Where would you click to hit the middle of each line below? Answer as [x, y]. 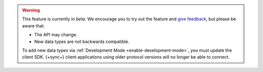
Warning [31, 10]
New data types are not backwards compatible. [82, 42]
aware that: [33, 26]
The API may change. [56, 35]
